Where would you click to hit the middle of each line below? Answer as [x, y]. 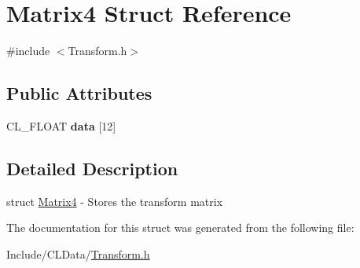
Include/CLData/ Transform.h [78, 253]
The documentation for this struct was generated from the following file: [180, 228]
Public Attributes [79, 93]
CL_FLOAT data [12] [61, 125]
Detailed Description [92, 168]
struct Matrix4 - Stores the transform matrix [115, 201]
